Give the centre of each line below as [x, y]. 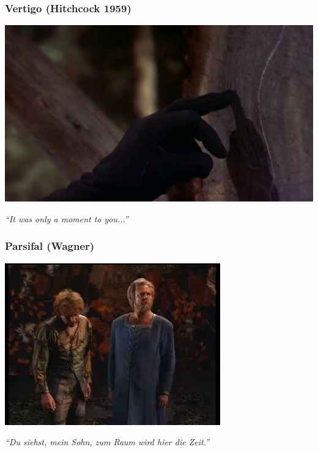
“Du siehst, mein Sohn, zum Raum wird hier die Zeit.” [107, 442]
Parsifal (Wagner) [50, 246]
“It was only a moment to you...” [67, 218]
